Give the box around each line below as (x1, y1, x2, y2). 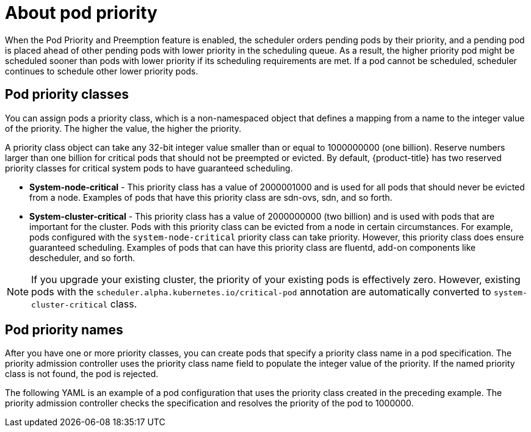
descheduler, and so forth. (29, 252, 135, 263)
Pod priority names (5, 322, 123, 338)
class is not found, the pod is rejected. (5, 369, 159, 380)
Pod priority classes (5, 87, 129, 103)
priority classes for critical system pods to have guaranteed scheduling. (5, 162, 293, 173)
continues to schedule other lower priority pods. (5, 65, 198, 76)
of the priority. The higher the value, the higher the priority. (5, 123, 242, 134)
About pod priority (5, 2, 157, 23)
